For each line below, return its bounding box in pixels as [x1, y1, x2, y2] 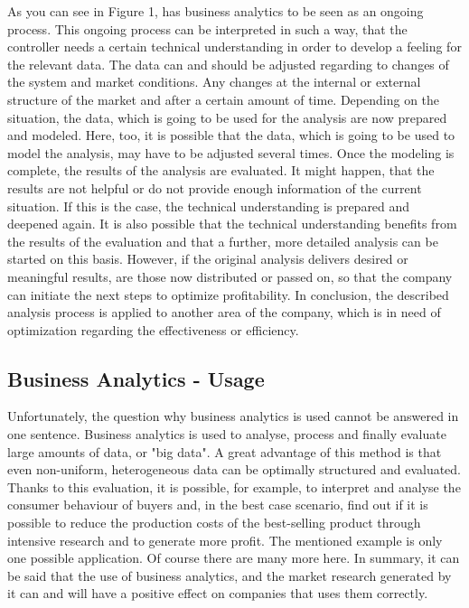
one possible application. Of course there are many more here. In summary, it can [7, 548, 460, 567]
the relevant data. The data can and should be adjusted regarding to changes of [7, 54, 449, 73]
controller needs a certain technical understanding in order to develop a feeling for [7, 37, 462, 56]
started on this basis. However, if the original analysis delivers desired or [7, 249, 408, 268]
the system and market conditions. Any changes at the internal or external [7, 72, 421, 91]
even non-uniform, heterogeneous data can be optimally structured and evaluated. [7, 460, 462, 479]
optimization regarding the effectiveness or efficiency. [7, 320, 299, 339]
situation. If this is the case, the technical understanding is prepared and [7, 196, 410, 215]
